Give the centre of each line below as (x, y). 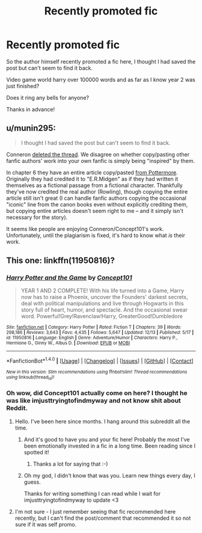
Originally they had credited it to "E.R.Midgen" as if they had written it (92, 179)
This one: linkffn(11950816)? (61, 261)
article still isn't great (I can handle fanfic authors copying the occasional (96, 198)
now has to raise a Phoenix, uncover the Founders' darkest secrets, (104, 297)
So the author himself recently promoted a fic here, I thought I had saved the (101, 61)
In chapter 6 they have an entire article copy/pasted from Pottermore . (92, 172)
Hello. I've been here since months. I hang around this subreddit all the (103, 421)
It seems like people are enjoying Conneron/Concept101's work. (85, 229)
